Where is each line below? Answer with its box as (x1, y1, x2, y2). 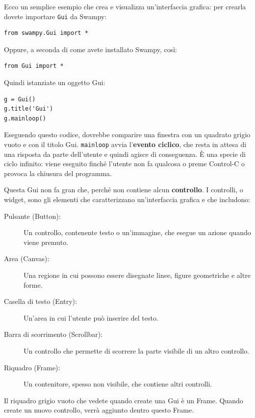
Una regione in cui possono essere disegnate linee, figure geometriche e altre (24, 270, 251, 280)
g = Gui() (4, 95, 36, 103)
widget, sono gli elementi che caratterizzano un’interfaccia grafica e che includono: (4, 194, 251, 205)
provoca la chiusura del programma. (4, 168, 112, 178)
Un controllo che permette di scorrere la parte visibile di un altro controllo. (24, 345, 250, 356)
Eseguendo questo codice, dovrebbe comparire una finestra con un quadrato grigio (4, 129, 251, 140)
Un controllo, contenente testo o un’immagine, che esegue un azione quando (24, 227, 251, 238)
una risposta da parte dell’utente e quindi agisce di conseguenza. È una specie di (4, 149, 246, 159)
